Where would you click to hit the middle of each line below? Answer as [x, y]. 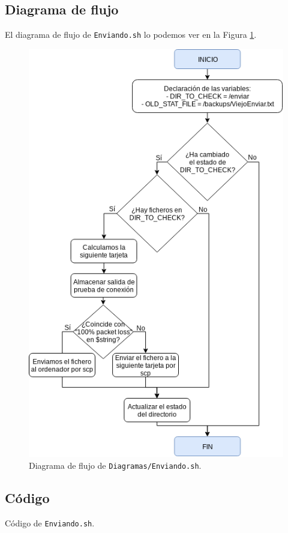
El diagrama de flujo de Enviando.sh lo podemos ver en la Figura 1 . [131, 35]
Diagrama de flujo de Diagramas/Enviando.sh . [115, 465]
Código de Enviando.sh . [50, 522]
